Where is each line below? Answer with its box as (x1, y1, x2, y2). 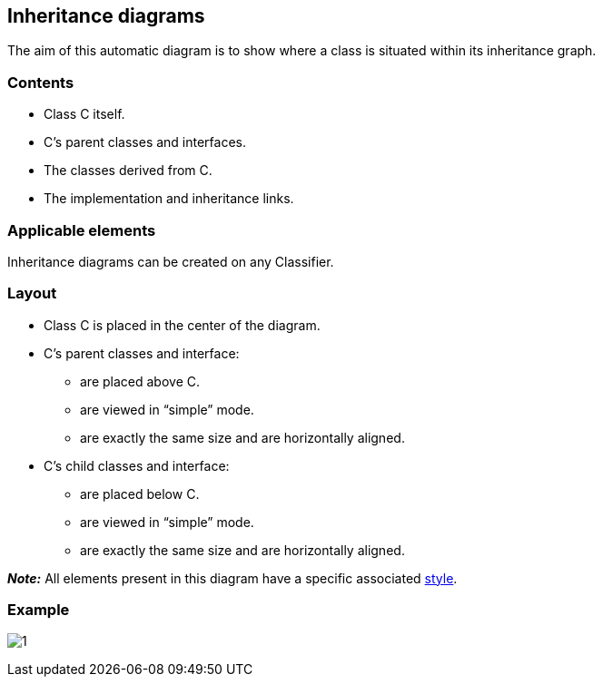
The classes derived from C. (44, 162, 213, 179)
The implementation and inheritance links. (44, 191, 294, 207)
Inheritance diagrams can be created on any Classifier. (7, 253, 334, 269)
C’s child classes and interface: (44, 457, 230, 474)
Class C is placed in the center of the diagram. (44, 317, 321, 333)
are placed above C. (80, 373, 201, 389)
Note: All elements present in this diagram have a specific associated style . (7, 570, 458, 586)
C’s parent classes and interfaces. (44, 134, 247, 151)
